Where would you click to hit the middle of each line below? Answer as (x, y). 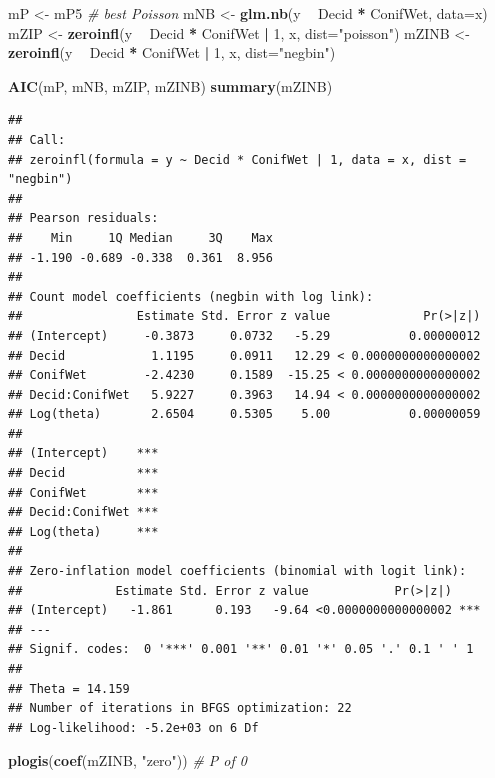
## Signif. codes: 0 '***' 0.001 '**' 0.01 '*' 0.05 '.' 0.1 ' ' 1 (241, 649)
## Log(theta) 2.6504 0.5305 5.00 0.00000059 (244, 414)
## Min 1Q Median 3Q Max (140, 237)
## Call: (37, 139)
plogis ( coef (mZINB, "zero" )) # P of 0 (127, 760)
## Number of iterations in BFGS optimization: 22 (180, 708)
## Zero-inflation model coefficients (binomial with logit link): (237, 571)
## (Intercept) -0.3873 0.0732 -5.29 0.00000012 (244, 335)
